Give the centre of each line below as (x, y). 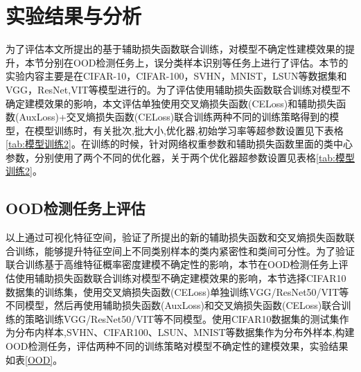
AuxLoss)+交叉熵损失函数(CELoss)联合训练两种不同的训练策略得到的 (174, 117)
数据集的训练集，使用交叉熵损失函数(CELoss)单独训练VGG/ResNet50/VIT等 (177, 291)
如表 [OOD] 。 (34, 359)
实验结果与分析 (74, 16)
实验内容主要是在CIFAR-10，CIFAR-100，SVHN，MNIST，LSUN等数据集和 (176, 76)
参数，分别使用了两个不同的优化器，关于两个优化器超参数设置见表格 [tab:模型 (180, 157)
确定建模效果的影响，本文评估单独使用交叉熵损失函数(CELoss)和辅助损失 (171, 103)
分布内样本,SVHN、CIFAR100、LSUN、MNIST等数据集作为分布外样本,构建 (185, 332)
